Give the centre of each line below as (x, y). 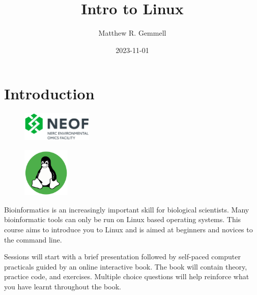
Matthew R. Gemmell (132, 33)
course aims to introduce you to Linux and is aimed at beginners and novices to (128, 230)
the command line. (33, 239)
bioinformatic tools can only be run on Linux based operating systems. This (123, 219)
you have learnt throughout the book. (63, 286)
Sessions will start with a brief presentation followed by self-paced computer (122, 257)
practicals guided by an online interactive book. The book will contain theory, (126, 266)
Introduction (49, 93)
